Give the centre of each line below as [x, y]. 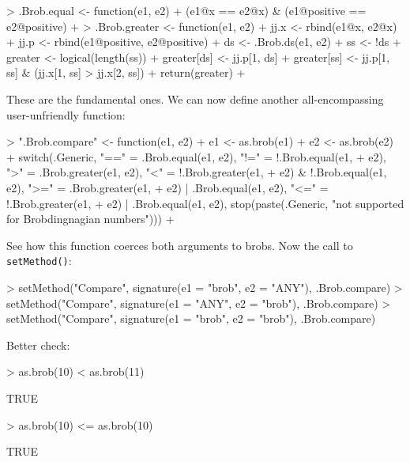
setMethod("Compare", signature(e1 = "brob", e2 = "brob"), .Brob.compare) [191, 318]
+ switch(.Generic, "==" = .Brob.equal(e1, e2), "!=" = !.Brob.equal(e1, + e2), [196, 156]
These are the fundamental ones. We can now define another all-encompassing [195, 98]
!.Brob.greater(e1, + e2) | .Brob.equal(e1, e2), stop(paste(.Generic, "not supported [205, 203]
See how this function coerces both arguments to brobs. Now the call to [180, 245]
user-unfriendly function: [66, 114]
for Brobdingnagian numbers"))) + [90, 219]
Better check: [38, 345]
